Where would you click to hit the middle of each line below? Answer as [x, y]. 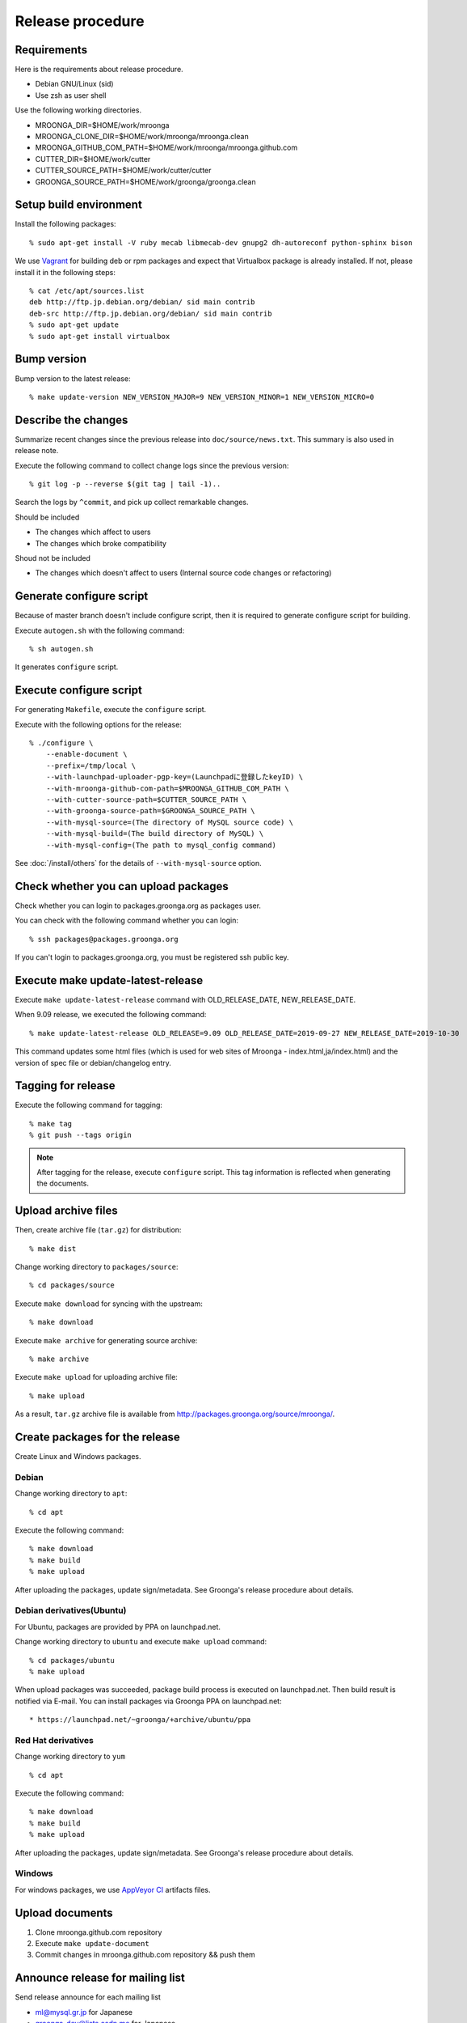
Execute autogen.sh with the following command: [100, 630]
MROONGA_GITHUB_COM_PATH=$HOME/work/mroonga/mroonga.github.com [166, 148]
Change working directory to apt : [71, 1494]
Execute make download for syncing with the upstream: [109, 1304]
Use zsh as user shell [71, 95]
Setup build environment [79, 205]
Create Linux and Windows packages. [78, 1457]
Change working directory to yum [70, 1757]
